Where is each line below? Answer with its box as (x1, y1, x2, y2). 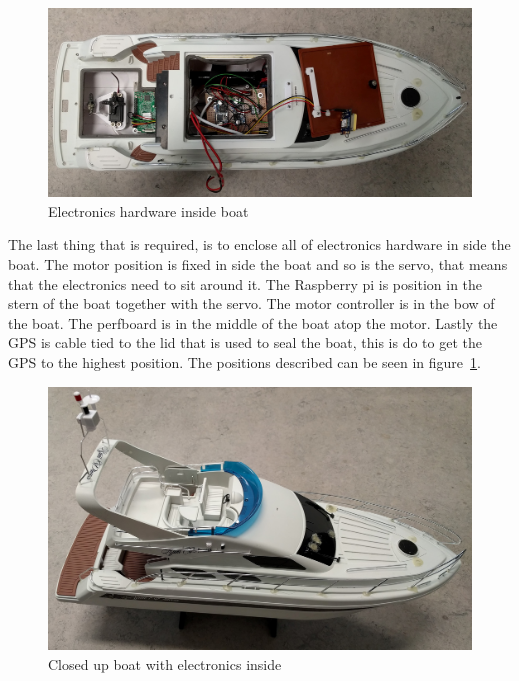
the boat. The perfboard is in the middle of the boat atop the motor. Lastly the (8, 312, 498, 333)
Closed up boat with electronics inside (48, 653, 282, 674)
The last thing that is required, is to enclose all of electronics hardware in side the (8, 234, 511, 255)
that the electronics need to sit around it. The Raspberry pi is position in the (8, 273, 483, 294)
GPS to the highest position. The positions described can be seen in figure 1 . (8, 351, 481, 372)
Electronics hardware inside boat (48, 200, 249, 221)
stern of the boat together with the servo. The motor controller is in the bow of (8, 293, 495, 314)
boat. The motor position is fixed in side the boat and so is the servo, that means (8, 254, 508, 274)
